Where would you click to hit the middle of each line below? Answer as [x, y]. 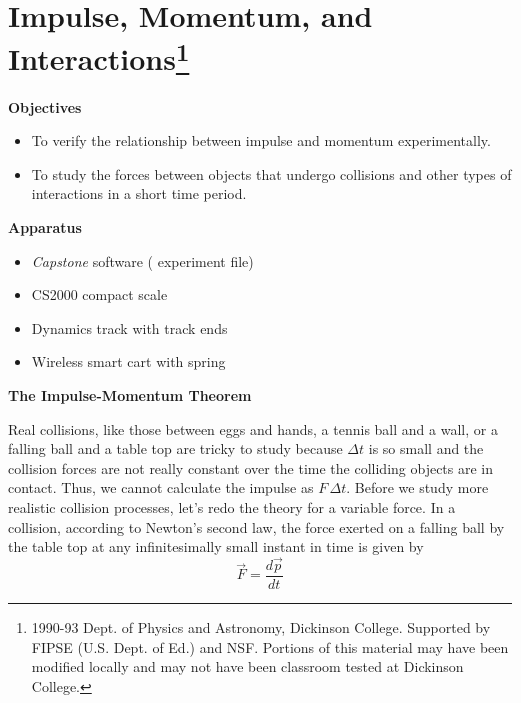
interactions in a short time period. [139, 193]
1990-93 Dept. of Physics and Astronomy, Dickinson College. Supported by [261, 627]
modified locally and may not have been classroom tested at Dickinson [247, 666]
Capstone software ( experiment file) [142, 260]
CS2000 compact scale [99, 294]
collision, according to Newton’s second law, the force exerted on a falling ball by [256, 526]
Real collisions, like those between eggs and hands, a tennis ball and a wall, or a [253, 428]
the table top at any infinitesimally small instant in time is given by [216, 546]
